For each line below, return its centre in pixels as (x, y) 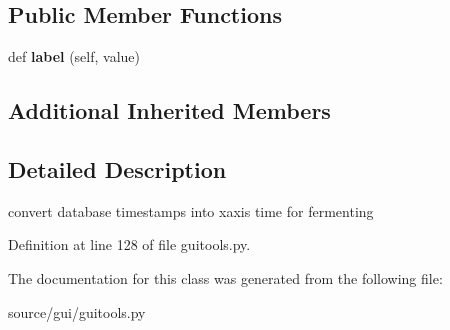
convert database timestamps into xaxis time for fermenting (191, 210)
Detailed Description (117, 168)
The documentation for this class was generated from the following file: (225, 277)
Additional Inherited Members (169, 110)
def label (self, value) (74, 56)
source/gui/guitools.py (77, 311)
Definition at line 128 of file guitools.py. (129, 244)
